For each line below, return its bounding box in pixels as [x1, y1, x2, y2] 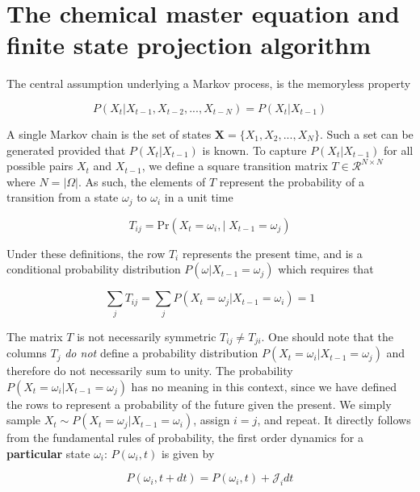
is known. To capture [202, 141, 307, 158]
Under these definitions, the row [6, 244, 166, 261]
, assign [193, 411, 230, 428]
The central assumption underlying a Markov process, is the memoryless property [6, 75, 411, 92]
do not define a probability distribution [65, 344, 258, 361]
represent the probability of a [219, 173, 364, 190]
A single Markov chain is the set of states [6, 125, 212, 142]
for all [383, 141, 414, 158]
